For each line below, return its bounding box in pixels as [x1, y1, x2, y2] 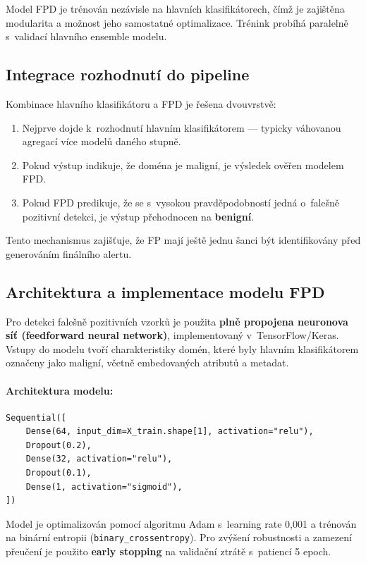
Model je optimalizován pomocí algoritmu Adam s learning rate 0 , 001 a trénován [6, 516, 357, 531]
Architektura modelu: [6, 383, 114, 397]
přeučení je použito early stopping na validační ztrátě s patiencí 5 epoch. [6, 544, 331, 559]
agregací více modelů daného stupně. [22, 134, 181, 149]
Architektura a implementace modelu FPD [6, 280, 325, 302]
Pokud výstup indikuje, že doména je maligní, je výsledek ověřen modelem [22, 157, 344, 172]
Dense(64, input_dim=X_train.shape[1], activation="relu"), [25, 426, 314, 437]
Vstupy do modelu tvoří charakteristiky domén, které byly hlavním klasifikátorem [6, 341, 359, 356]
